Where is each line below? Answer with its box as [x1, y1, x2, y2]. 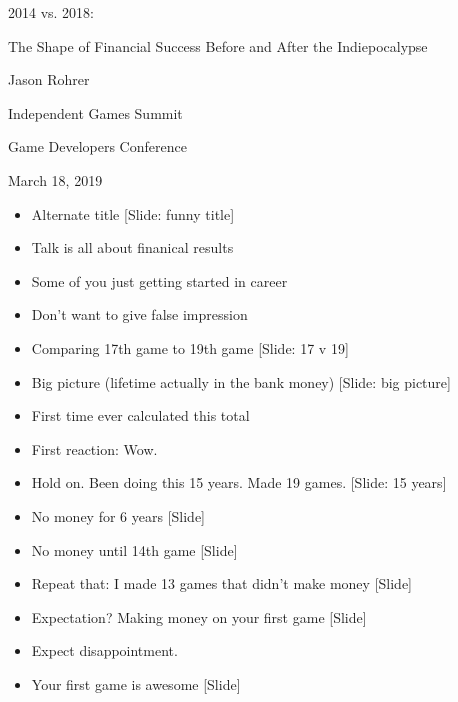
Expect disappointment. [31, 640, 178, 661]
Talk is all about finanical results [31, 237, 234, 258]
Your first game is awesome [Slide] [31, 673, 241, 694]
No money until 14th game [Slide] [31, 539, 238, 560]
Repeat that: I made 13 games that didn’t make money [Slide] [31, 573, 412, 594]
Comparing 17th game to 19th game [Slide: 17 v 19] [31, 337, 349, 358]
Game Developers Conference [8, 136, 187, 157]
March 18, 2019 [8, 169, 103, 190]
